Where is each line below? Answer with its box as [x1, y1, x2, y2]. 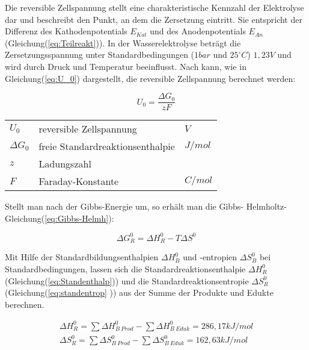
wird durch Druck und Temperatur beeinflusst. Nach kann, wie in [5, 60, 246, 72]
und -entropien [183, 251, 237, 263]
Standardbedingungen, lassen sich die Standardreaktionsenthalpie [5, 262, 246, 275]
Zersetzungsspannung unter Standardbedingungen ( [5, 48, 195, 61]
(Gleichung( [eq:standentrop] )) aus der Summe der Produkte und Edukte [5, 286, 274, 299]
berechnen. [5, 298, 44, 310]
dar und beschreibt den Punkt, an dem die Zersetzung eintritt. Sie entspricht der [5, 13, 302, 25]
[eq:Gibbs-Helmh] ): [44, 211, 114, 224]
